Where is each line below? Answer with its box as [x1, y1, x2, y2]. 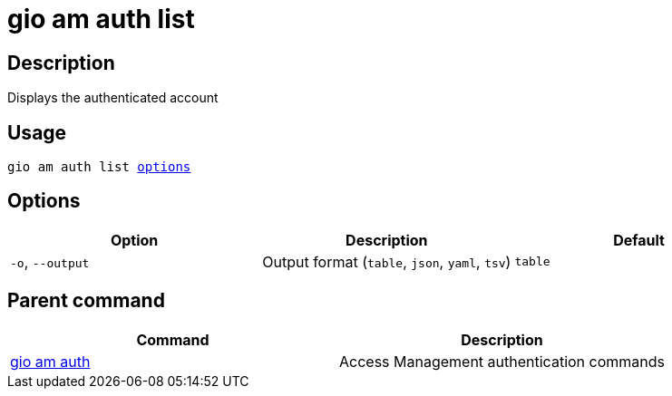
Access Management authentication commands [339, 352, 665, 371]
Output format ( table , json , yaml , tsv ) [262, 252, 511, 271]
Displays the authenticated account [7, 90, 219, 106]
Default [613, 230, 665, 249]
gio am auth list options [7, 159, 191, 175]
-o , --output [10, 252, 90, 271]
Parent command [7, 289, 165, 313]
